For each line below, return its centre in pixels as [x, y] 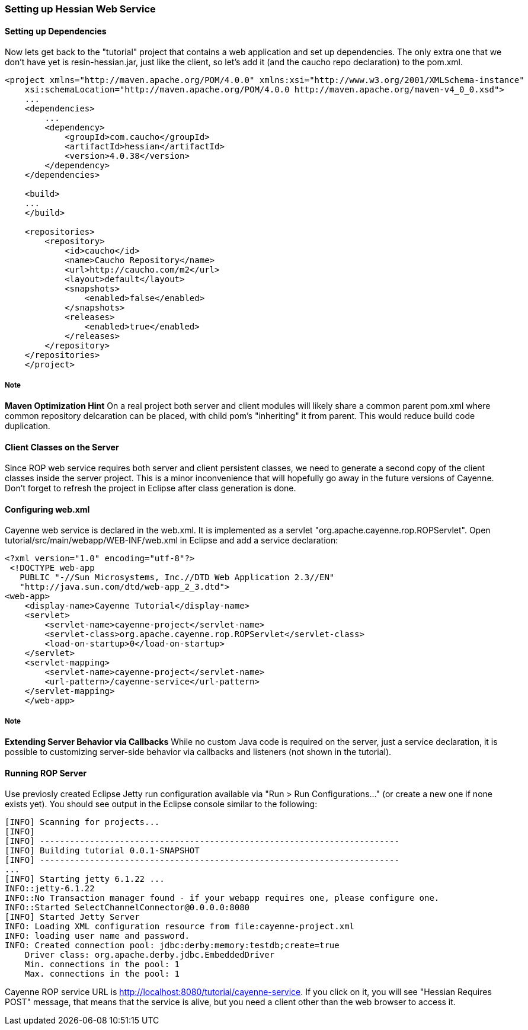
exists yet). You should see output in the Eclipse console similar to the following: [161, 804]
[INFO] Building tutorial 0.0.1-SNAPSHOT [102, 851]
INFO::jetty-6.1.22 [50, 889]
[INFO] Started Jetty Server [72, 917]
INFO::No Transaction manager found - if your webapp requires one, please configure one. [222, 898]
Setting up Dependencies [56, 31]
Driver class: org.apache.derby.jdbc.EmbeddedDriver [150, 955]
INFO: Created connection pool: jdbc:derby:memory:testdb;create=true [172, 946]
